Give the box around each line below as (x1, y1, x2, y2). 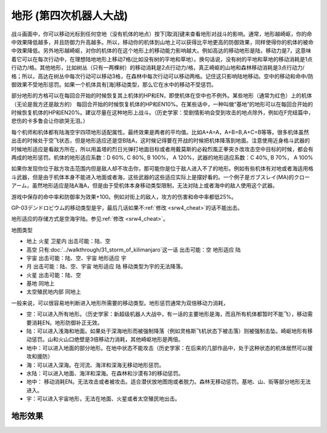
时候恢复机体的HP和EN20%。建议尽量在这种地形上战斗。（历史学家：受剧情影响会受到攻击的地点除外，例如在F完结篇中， (11, 109, 314, 116)
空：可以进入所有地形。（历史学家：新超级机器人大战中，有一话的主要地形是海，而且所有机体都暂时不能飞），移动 (26, 310, 308, 317)
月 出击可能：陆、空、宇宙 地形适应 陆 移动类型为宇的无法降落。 (26, 263, 187, 270)
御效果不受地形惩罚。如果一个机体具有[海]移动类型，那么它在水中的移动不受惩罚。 (11, 80, 217, 88)
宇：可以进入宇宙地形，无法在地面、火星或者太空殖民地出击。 (26, 395, 180, 402)
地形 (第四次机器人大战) (11, 9, 128, 22)
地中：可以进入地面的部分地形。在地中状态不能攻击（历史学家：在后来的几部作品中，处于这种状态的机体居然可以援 (26, 344, 313, 351)
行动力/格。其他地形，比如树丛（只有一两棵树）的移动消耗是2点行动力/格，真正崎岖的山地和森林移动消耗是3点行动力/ (11, 64, 305, 71)
